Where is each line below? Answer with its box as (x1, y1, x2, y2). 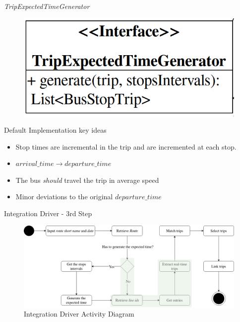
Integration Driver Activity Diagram (24, 309, 134, 319)
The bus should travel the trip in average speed (15, 174, 159, 185)
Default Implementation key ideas (4, 125, 107, 135)
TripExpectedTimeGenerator (4, 1, 90, 11)
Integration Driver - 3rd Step (4, 208, 92, 219)
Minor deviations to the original (15, 191, 113, 202)
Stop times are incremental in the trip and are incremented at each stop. (15, 141, 237, 152)
